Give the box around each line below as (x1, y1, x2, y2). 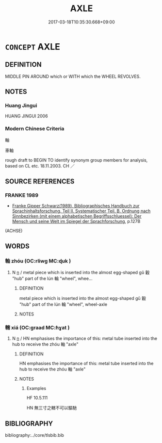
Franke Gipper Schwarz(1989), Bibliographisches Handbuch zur (12, 203, 140, 209)
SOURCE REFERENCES (5, 177, 75, 185)
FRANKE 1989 (5, 192, 39, 199)
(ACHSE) (5, 228, 23, 234)
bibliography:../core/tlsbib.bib (5, 432, 65, 438)
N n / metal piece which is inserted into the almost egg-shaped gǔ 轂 (12, 270, 150, 276)
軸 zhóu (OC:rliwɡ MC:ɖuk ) (5, 258, 71, 264)
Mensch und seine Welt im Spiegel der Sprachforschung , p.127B (12, 219, 141, 224)
